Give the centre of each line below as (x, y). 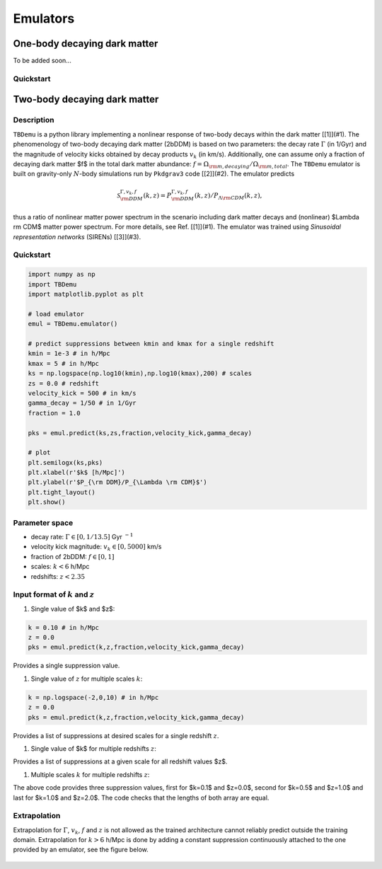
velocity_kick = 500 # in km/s (82, 393)
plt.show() (47, 502)
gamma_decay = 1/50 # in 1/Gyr (82, 403)
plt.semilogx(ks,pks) (65, 462)
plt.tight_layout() (62, 492)
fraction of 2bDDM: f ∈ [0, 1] (73, 556)
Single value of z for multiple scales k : (87, 679)
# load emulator (56, 314)
